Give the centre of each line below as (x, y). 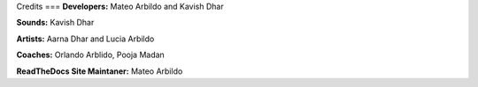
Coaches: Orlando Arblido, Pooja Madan (91, 55)
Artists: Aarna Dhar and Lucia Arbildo (85, 39)
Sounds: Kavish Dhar (55, 23)
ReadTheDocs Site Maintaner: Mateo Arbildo (100, 71)
